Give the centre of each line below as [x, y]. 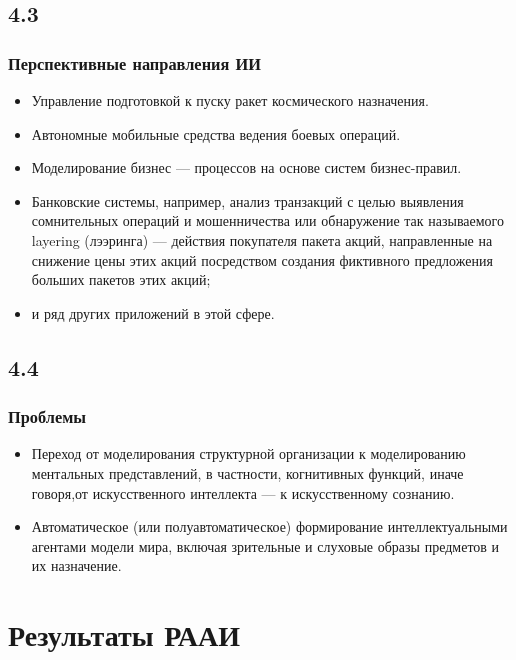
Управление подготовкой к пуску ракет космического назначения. [230, 100]
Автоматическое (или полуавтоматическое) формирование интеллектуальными [269, 526]
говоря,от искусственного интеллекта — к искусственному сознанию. [243, 492]
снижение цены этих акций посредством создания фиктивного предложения [262, 259]
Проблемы [47, 416]
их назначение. [76, 565]
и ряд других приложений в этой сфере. [153, 312]
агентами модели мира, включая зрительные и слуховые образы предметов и [265, 545]
